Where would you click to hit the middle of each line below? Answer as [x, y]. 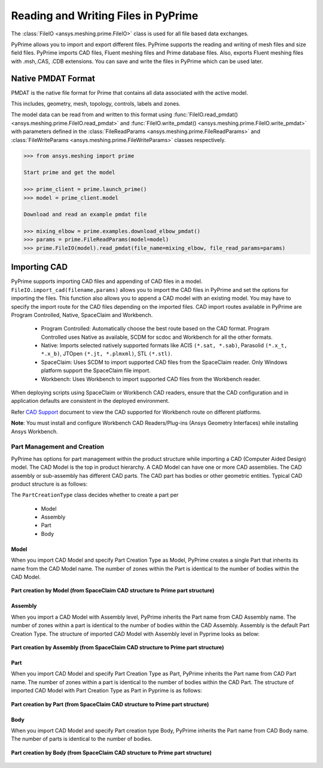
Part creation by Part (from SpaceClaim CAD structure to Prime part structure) [110, 704]
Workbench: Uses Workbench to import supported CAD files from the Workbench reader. [151, 379]
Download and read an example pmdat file [85, 215]
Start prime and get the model [70, 173]
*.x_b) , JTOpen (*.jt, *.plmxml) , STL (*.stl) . [107, 354]
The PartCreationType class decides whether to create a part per [95, 495]
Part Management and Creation [58, 447]
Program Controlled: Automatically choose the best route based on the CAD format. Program [155, 329]
